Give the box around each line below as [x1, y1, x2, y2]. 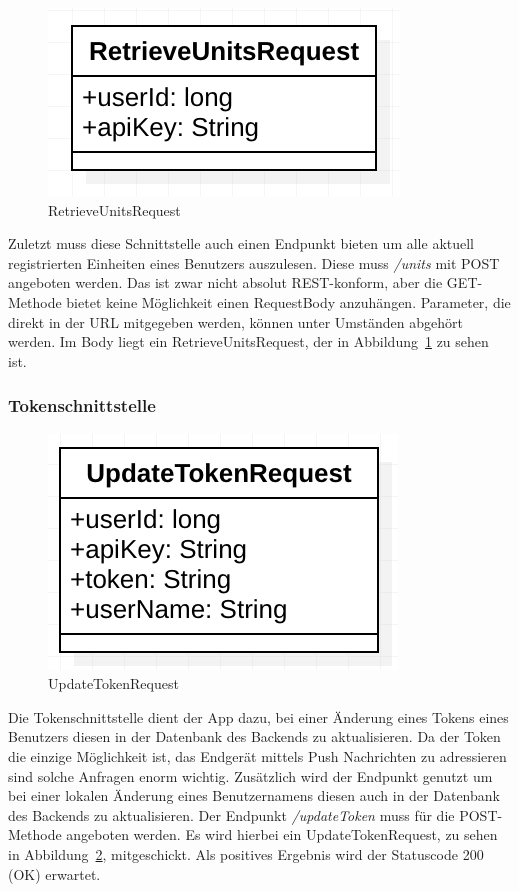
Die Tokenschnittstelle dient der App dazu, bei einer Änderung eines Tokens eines [8, 706, 509, 727]
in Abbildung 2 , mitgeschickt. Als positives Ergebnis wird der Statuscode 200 [8, 843, 484, 864]
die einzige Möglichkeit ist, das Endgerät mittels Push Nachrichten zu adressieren [8, 745, 507, 766]
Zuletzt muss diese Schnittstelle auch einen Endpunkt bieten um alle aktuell [8, 233, 475, 254]
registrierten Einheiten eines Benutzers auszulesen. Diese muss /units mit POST [8, 252, 500, 273]
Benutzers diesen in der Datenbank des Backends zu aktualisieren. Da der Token [8, 726, 501, 747]
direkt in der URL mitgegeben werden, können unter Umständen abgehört [8, 311, 463, 332]
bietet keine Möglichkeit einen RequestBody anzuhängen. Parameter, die [66, 291, 511, 312]
